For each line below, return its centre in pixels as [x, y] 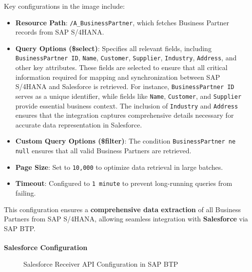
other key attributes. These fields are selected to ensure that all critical [121, 67]
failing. [26, 193]
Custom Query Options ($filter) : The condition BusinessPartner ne [126, 141]
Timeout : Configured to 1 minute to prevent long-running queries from [124, 183]
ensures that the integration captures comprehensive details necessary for [125, 115]
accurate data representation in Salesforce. [79, 124]
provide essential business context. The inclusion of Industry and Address [127, 105]
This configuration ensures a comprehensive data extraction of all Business [123, 209]
